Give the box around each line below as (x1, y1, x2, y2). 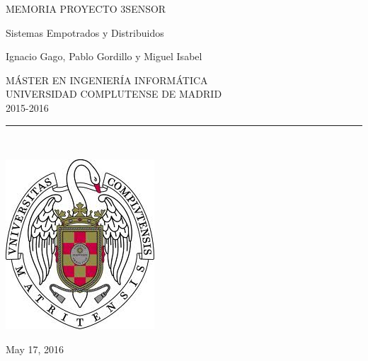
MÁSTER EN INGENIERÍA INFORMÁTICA (6, 72, 208, 87)
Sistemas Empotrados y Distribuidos (6, 25, 164, 40)
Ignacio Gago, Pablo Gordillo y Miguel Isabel (6, 49, 202, 64)
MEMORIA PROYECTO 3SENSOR (6, 1, 166, 16)
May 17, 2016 (6, 341, 64, 356)
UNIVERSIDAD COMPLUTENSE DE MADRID (6, 86, 222, 101)
